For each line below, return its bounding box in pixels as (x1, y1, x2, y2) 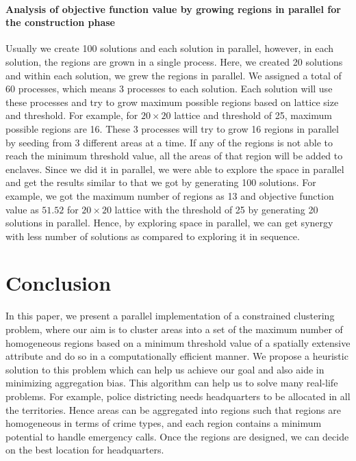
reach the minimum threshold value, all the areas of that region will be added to (5, 148, 343, 163)
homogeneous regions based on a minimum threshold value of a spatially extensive (5, 335, 351, 350)
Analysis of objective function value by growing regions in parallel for (5, 1, 341, 16)
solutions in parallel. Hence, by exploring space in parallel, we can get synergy (5, 215, 333, 230)
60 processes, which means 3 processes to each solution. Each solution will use (5, 81, 333, 96)
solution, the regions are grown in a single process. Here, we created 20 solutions (5, 54, 343, 68)
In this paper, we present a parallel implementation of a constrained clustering (5, 308, 335, 323)
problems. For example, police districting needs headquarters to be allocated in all (5, 388, 351, 403)
